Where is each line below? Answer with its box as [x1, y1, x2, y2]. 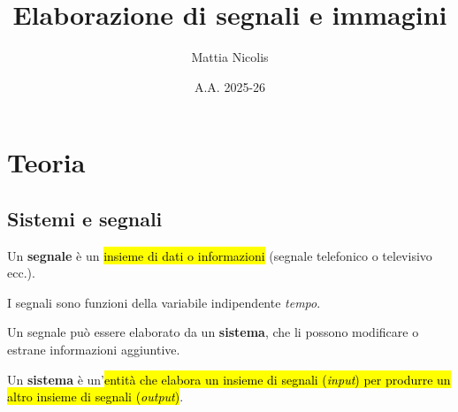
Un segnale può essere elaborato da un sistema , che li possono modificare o [7, 323, 419, 341]
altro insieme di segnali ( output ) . [7, 387, 184, 406]
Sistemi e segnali [7, 204, 163, 232]
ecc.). [7, 263, 35, 282]
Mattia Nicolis [191, 48, 269, 66]
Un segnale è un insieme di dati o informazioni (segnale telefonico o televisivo [7, 246, 432, 264]
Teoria [7, 144, 86, 180]
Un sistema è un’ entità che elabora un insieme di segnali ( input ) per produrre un [7, 370, 451, 388]
